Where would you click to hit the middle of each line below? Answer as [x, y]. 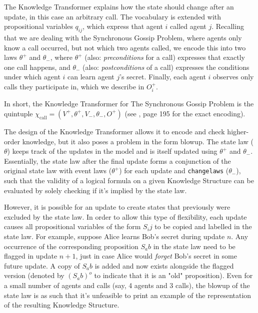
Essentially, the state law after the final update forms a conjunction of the [117, 160]
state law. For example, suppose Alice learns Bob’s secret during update [114, 236]
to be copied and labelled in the [203, 226]
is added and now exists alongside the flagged [164, 265]
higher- [238, 131]
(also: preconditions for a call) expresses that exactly [165, 57]
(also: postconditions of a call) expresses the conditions [166, 67]
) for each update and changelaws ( [174, 170]
